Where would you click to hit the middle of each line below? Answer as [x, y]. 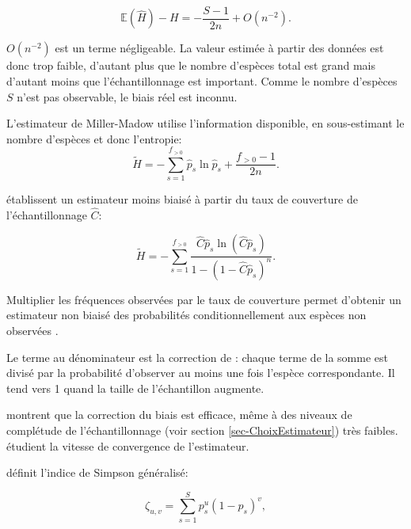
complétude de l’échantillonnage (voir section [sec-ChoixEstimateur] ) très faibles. [202, 430]
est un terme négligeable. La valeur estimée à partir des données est [219, 48]
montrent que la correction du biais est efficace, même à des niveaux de [179, 415]
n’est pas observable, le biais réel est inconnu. [127, 96]
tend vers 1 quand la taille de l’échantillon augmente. [135, 388]
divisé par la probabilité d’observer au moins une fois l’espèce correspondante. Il [201, 373]
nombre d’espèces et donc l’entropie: [94, 138]
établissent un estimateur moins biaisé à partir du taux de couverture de [182, 198]
